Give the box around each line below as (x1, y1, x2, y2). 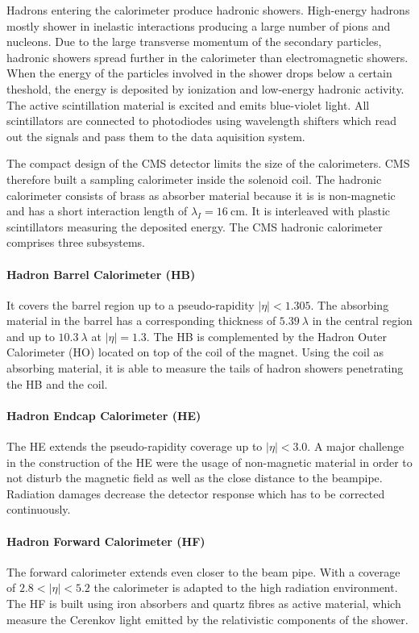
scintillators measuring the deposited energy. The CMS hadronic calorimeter (6, 218, 383, 235)
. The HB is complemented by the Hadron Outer (146, 327, 388, 344)
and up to (6, 327, 55, 344)
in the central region (312, 312, 413, 329)
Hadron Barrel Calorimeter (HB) (6, 265, 196, 282)
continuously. (6, 501, 71, 518)
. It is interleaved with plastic (244, 202, 391, 219)
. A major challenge (307, 438, 404, 455)
